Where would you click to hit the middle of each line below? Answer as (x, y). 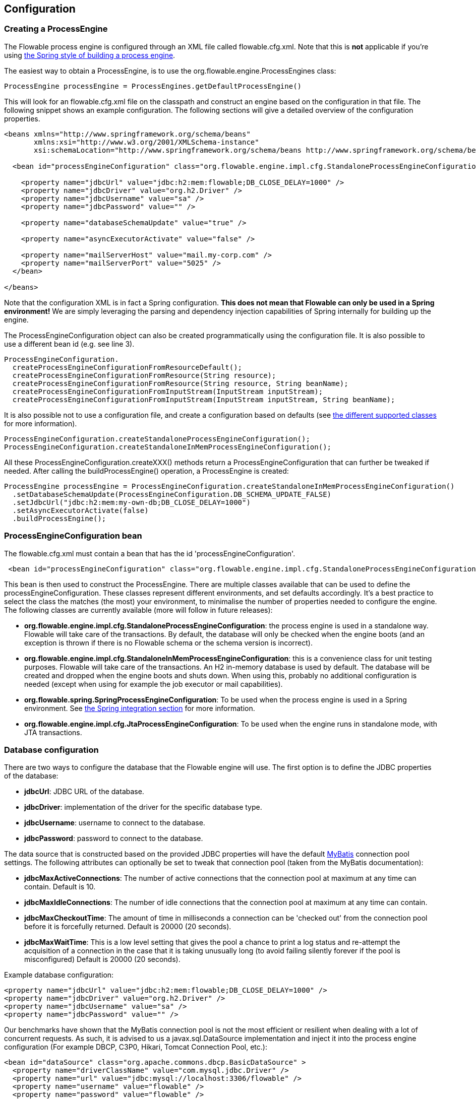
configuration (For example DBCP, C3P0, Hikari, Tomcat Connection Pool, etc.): (136, 1047)
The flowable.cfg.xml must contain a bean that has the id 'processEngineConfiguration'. (150, 553)
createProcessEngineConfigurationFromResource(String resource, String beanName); (180, 383)
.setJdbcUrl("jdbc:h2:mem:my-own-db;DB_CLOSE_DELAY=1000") (131, 502)
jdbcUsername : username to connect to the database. (115, 823)
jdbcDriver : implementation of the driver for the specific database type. (143, 807)
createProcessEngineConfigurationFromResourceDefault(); (127, 367)
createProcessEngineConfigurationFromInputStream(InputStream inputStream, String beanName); (204, 399)
